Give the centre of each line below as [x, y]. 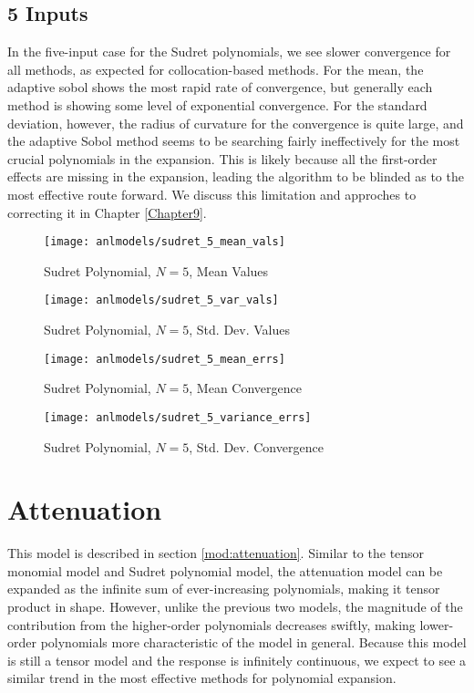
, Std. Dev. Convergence [256, 446]
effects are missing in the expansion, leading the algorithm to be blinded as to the [236, 176]
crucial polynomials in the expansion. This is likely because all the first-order [222, 158]
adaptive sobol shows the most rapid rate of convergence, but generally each [220, 87]
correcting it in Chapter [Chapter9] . [107, 212]
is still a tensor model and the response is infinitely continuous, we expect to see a [237, 660]
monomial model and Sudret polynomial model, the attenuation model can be [225, 570]
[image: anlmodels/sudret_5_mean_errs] [165, 359]
